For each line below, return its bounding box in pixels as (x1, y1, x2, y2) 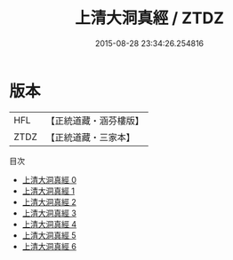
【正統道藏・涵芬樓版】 (45, 114, 145, 127)
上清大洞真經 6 (21, 240, 77, 251)
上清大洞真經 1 (21, 185, 76, 196)
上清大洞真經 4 (21, 218, 77, 229)
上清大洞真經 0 (21, 174, 77, 185)
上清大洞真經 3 (21, 208, 77, 218)
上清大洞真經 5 (21, 230, 77, 240)
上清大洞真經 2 (21, 196, 77, 207)
